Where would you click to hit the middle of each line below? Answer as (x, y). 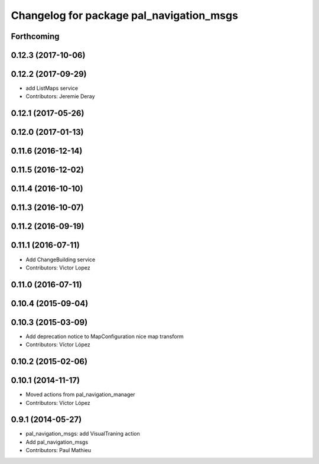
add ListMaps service (52, 88)
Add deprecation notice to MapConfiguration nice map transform (105, 336)
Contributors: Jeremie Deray (60, 96)
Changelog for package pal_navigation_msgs (125, 15)
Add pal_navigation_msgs (57, 442)
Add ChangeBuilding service (61, 259)
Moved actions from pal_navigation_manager (80, 395)
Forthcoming (35, 36)
